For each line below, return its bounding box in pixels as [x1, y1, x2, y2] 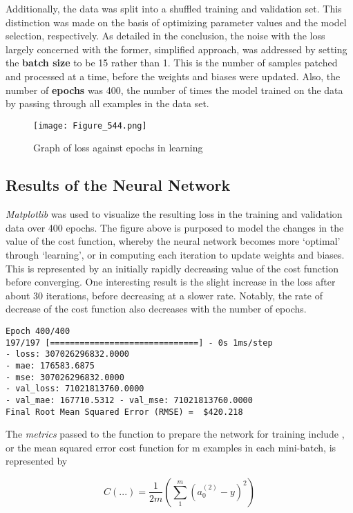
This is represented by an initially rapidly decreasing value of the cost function [6, 261, 339, 275]
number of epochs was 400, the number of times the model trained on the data [6, 82, 343, 97]
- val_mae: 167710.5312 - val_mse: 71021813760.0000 [6, 395, 253, 405]
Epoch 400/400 [6, 326, 70, 336]
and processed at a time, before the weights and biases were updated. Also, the [6, 68, 341, 83]
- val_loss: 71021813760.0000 [6, 384, 144, 394]
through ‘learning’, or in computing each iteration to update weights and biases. [6, 247, 345, 261]
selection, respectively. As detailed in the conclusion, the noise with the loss [6, 28, 325, 43]
